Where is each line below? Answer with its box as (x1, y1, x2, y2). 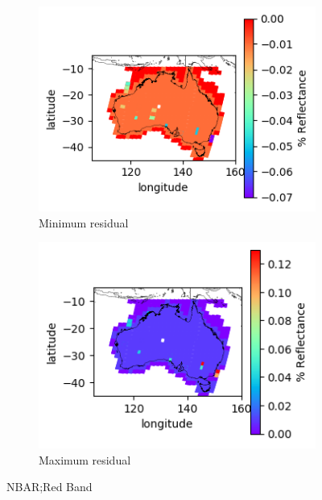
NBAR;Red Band (6, 478, 93, 495)
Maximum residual (39, 451, 131, 468)
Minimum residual (39, 214, 129, 231)
